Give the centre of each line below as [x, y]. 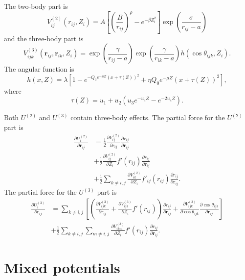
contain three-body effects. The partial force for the [148, 117]
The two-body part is [36, 6]
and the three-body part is [44, 38]
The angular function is [39, 69]
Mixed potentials [62, 267]
